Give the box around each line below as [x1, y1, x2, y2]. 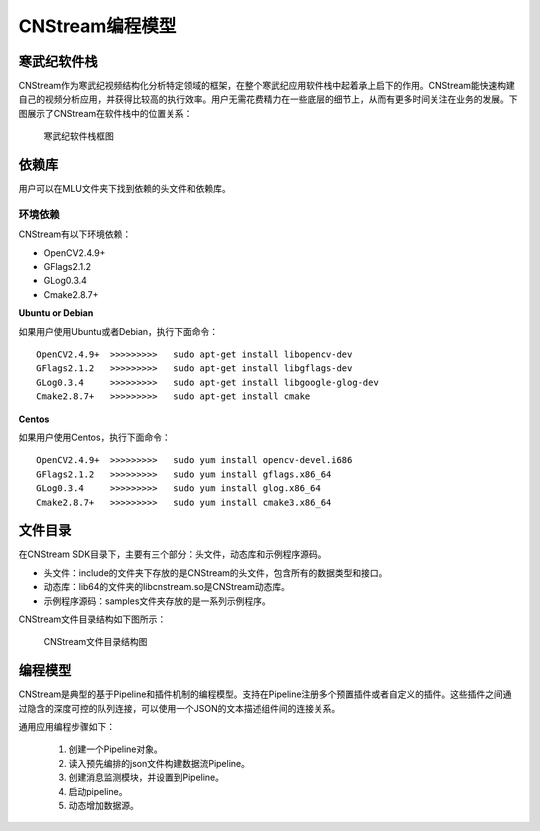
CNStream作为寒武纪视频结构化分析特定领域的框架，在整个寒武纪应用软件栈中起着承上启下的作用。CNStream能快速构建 [18, 80, 515, 92]
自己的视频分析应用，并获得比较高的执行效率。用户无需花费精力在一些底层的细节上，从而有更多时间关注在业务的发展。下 [18, 93, 518, 105]
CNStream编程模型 [18, 15, 177, 37]
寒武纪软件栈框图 [43, 130, 114, 142]
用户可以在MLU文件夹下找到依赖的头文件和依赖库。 [18, 183, 231, 195]
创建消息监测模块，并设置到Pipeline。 [68, 771, 225, 784]
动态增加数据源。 [68, 800, 139, 812]
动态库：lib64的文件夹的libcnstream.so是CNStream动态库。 [43, 581, 290, 593]
